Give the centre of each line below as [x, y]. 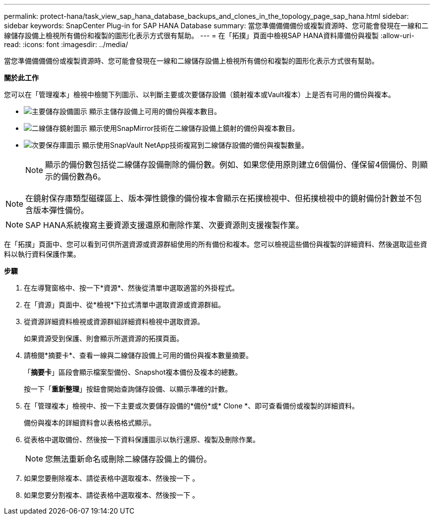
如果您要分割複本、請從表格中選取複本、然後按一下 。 [111, 495]
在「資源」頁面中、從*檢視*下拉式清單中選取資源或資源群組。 [125, 305]
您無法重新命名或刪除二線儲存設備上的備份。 [129, 459]
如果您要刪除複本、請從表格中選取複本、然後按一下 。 [111, 478]
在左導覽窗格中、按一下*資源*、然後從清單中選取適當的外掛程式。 [132, 288]
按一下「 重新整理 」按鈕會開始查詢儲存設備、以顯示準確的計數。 [128, 389]
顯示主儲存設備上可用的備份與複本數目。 [155, 111]
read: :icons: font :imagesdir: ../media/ [66, 44]
